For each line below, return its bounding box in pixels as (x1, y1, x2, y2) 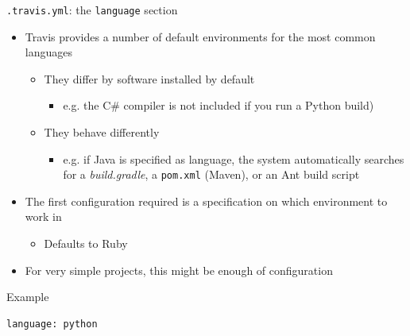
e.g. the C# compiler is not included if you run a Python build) (63, 97, 374, 114)
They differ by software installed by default (44, 70, 255, 87)
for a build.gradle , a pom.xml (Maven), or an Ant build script (63, 166, 360, 183)
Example (6, 288, 49, 305)
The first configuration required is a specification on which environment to (25, 192, 388, 209)
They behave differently (44, 124, 160, 141)
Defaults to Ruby (44, 235, 128, 252)
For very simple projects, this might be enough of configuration (25, 261, 333, 278)
